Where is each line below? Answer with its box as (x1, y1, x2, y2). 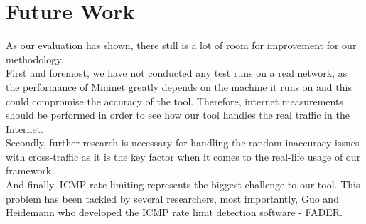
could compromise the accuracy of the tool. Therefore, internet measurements (6, 93, 343, 108)
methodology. (6, 51, 64, 66)
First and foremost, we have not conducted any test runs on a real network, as (6, 65, 348, 80)
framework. (6, 163, 55, 178)
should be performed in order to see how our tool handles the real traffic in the (6, 107, 350, 122)
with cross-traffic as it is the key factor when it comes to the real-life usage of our (6, 149, 361, 164)
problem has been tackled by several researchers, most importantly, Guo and (6, 191, 339, 206)
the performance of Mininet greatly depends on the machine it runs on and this (6, 79, 352, 94)
